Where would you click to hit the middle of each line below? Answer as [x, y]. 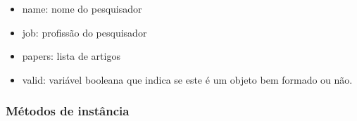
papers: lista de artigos [71, 56]
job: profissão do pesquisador [84, 32]
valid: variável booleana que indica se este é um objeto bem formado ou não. [187, 79]
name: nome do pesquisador [82, 8]
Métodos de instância [68, 111]
